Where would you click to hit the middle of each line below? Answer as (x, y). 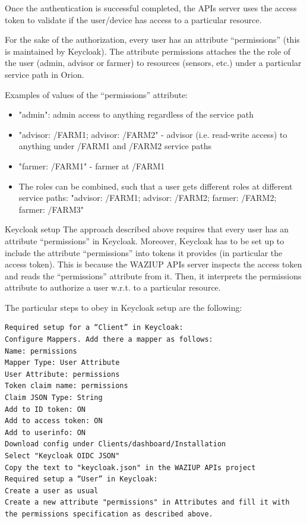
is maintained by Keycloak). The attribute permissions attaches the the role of (148, 51)
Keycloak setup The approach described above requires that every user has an (147, 229)
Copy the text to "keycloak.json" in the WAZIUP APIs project (130, 467)
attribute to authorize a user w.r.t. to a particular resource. (113, 287)
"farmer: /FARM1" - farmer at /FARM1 (92, 166)
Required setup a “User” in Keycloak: (81, 479)
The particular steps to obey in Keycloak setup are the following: (124, 307)
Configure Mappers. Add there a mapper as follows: (109, 340)
